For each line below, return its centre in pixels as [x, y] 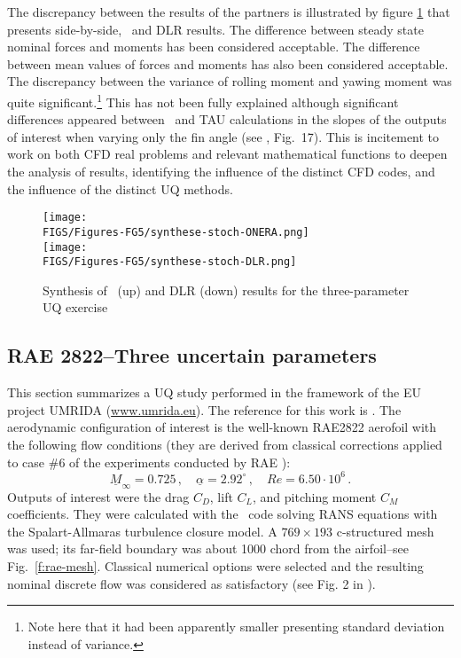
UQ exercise [75, 307]
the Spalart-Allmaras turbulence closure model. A [142, 531]
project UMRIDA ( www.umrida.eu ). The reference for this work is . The [204, 409]
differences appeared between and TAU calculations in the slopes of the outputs [227, 119]
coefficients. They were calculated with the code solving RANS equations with [223, 514]
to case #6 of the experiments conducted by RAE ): [149, 462]
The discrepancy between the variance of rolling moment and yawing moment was [230, 81]
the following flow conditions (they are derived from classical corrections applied [225, 444]
